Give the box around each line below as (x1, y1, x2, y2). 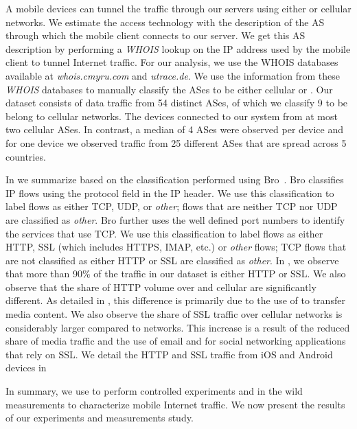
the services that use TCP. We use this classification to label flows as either (5, 226, 323, 240)
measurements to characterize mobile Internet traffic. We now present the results (5, 397, 345, 411)
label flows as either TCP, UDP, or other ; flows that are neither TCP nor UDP (5, 199, 338, 213)
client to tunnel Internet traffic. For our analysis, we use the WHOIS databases (5, 55, 338, 69)
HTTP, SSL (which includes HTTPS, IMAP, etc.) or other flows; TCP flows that (5, 240, 347, 254)
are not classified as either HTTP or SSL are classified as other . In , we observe (5, 253, 339, 267)
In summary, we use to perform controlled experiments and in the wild (5, 384, 303, 398)
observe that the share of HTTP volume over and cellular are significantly (5, 279, 316, 294)
